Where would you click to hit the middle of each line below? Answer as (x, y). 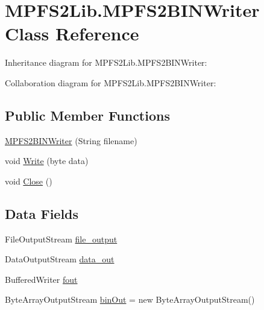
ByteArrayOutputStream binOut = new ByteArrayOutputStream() (130, 299)
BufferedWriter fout (41, 279)
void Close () (29, 181)
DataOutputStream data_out (60, 259)
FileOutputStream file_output (61, 239)
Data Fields (42, 213)
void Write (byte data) (47, 161)
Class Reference (72, 33)
